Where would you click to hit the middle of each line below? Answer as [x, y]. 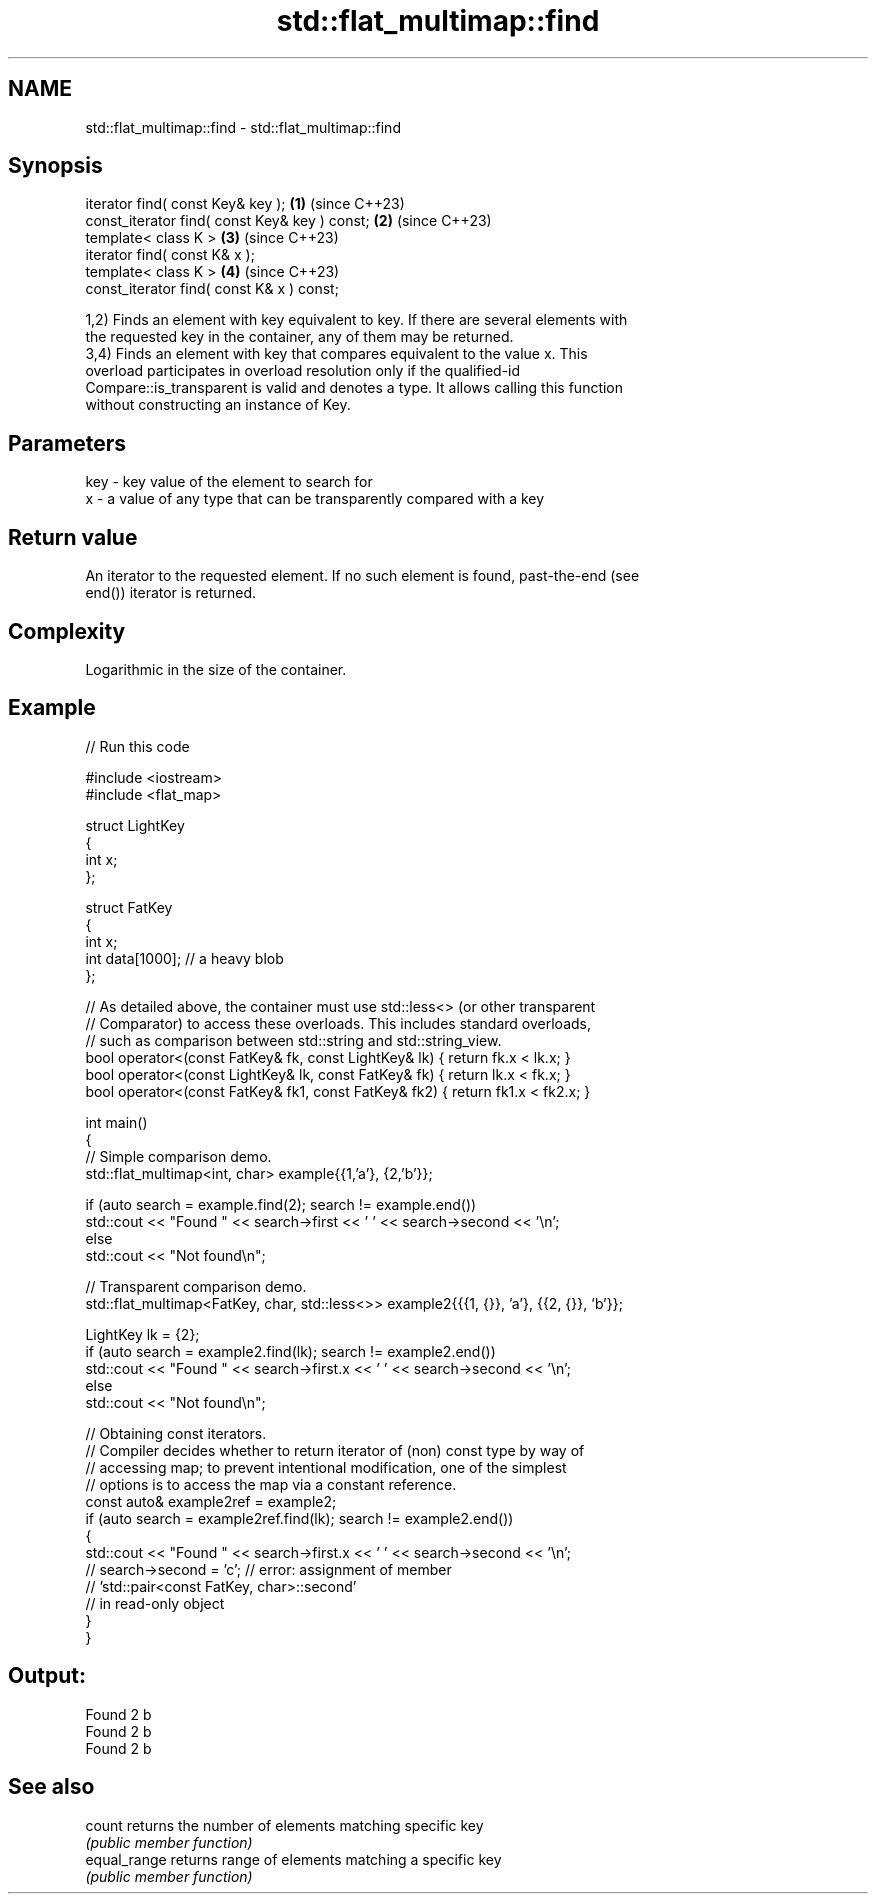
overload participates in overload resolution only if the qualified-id [303, 371]
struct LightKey [135, 825]
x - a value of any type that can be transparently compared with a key [315, 499]
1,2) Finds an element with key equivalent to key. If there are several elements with [356, 320]
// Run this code [137, 746]
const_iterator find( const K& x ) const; [212, 289]
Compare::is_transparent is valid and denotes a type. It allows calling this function [354, 388]
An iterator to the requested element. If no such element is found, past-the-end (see [362, 576]
